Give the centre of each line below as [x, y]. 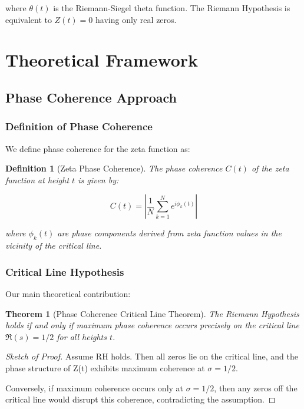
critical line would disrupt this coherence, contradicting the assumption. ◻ [141, 399]
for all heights [82, 336]
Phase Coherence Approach [91, 97]
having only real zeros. [136, 19]
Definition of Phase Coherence [79, 126]
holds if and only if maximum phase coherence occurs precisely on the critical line [152, 325]
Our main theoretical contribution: [68, 293]
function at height [37, 179]
